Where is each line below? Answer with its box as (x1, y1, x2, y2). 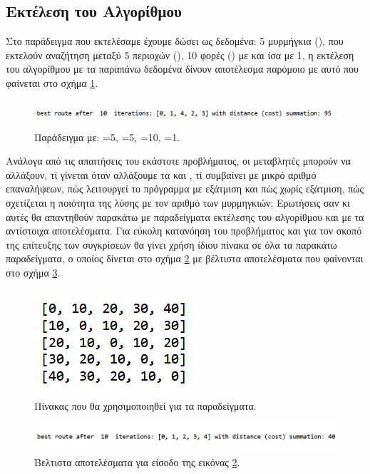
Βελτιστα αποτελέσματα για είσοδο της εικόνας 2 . (34, 455, 240, 470)
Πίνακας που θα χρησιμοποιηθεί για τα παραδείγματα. (34, 398, 257, 413)
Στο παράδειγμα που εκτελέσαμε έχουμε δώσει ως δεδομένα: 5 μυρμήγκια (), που (6, 34, 344, 48)
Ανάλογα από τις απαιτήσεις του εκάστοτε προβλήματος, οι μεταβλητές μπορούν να (6, 153, 351, 168)
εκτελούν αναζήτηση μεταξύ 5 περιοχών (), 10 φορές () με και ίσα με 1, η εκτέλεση (6, 47, 354, 62)
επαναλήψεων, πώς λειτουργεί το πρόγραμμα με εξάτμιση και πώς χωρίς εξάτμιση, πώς (6, 181, 364, 196)
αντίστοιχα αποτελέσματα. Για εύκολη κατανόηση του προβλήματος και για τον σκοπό (6, 223, 362, 238)
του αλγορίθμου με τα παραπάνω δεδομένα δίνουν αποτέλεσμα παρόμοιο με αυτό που (6, 61, 359, 76)
